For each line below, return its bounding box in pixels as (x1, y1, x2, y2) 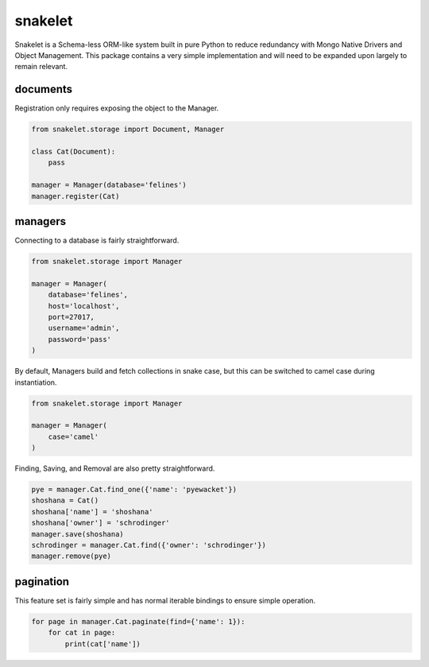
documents (14, 83, 73, 96)
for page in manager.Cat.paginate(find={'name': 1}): (31, 617, 245, 626)
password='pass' (48, 335, 111, 343)
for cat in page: (48, 628, 116, 638)
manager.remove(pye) (31, 552, 111, 560)
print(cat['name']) (64, 639, 141, 648)
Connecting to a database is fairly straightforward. (14, 235, 180, 246)
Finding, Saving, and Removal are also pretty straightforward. (14, 463, 215, 473)
